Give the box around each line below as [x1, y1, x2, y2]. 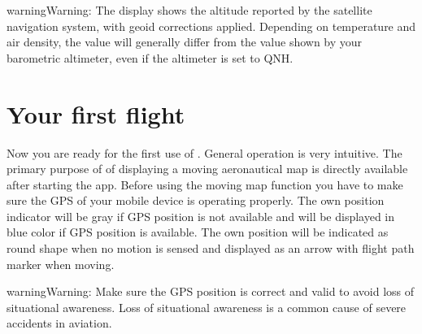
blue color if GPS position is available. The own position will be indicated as [7, 223, 389, 241]
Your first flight [7, 97, 185, 130]
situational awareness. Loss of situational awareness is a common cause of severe [7, 298, 407, 315]
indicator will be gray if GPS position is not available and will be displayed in [7, 207, 395, 224]
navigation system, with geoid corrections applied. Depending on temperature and [7, 17, 416, 34]
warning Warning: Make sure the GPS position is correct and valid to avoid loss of [7, 283, 415, 300]
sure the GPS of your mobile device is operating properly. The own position [7, 192, 385, 209]
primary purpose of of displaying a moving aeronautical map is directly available [7, 160, 408, 177]
